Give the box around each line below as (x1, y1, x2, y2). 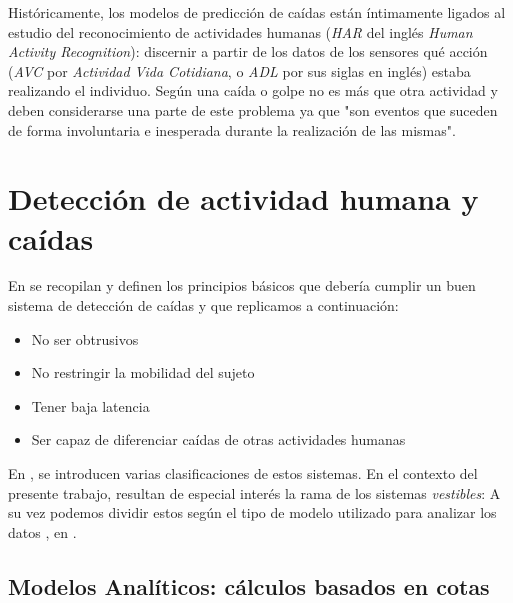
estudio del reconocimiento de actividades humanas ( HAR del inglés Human (8, 21, 473, 42)
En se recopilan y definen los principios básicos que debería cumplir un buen (8, 275, 476, 296)
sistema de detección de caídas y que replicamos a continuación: (8, 295, 399, 316)
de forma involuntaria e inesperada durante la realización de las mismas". (8, 119, 456, 140)
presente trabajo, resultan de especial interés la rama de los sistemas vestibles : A (8, 482, 501, 503)
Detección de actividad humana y (8, 178, 479, 219)
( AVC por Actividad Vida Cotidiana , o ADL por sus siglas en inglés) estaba (8, 60, 471, 81)
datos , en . (8, 521, 77, 542)
